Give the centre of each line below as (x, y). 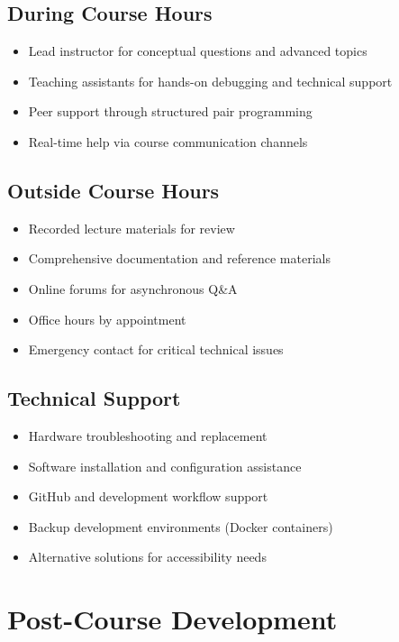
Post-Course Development (172, 619)
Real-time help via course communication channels (168, 141)
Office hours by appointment (107, 319)
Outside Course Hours (113, 190)
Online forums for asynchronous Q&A (133, 288)
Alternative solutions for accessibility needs (147, 557)
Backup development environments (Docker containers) (181, 526)
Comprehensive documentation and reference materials (179, 258)
